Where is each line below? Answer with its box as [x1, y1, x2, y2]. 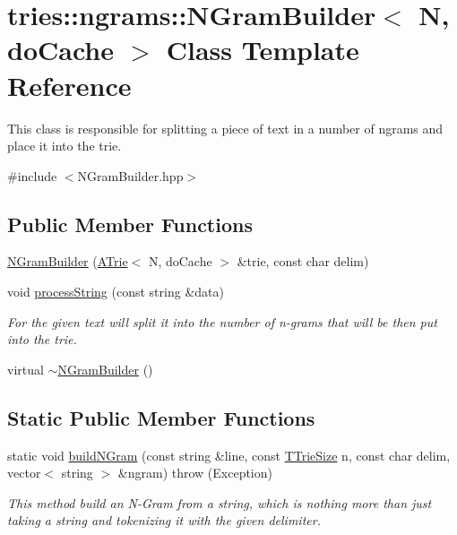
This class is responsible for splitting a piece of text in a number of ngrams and [7, 118, 444, 137]
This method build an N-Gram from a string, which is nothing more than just [7, 493, 432, 512]
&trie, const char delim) [237, 252, 369, 271]
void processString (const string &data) [7, 282, 224, 301]
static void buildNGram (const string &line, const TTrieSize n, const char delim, [7, 445, 451, 464]
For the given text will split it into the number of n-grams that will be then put [7, 312, 437, 331]
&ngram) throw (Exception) [117, 463, 272, 482]
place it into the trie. [7, 136, 122, 155]
